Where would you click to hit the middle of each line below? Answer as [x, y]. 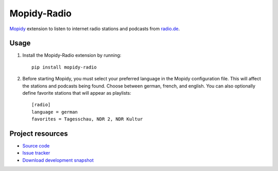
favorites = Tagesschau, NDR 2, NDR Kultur [87, 119]
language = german [55, 112]
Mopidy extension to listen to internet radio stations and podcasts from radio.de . [95, 29]
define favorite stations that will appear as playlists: [77, 93]
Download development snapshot [58, 160]
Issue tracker [36, 153]
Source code [36, 146]
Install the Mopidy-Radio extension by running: [72, 55]
